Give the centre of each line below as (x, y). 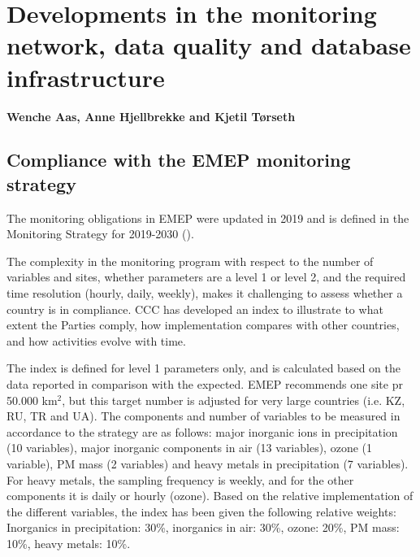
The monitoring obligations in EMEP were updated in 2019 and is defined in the (208, 218)
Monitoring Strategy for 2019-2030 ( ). (100, 234)
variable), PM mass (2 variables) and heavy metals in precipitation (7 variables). (208, 463)
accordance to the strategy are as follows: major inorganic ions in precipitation (202, 431)
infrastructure (86, 77)
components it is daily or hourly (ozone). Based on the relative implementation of (210, 496)
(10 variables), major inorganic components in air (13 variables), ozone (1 (189, 448)
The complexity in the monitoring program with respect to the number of (190, 261)
